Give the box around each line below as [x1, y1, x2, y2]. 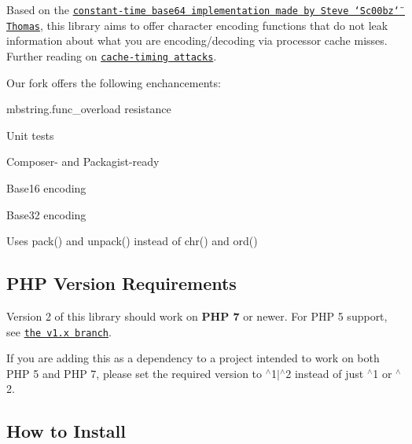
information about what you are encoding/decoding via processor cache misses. [6, 32, 388, 49]
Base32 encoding [6, 206, 86, 222]
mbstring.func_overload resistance [6, 101, 171, 117]
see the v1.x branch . [6, 323, 112, 339]
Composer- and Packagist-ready [6, 153, 160, 170]
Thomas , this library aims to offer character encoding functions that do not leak [6, 17, 388, 33]
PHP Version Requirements [6, 271, 237, 295]
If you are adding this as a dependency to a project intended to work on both [6, 350, 380, 366]
